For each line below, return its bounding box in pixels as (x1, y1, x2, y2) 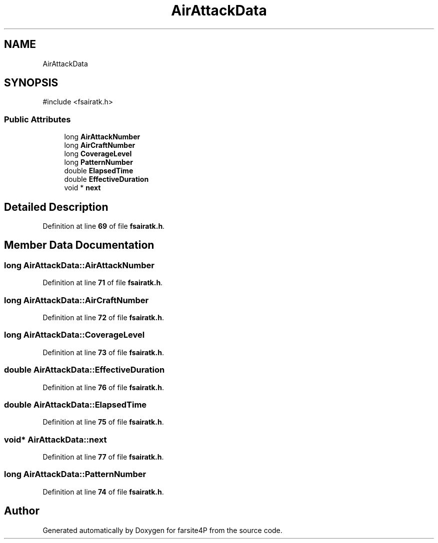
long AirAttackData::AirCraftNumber (4, 295, 149, 305)
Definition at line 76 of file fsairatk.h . (42, 383, 164, 392)
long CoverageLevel (64, 149, 132, 158)
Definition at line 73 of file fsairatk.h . (42, 348, 164, 357)
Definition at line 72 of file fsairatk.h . (42, 313, 164, 322)
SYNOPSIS (4, 76, 58, 89)
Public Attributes (4, 114, 71, 124)
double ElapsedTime (64, 166, 133, 175)
